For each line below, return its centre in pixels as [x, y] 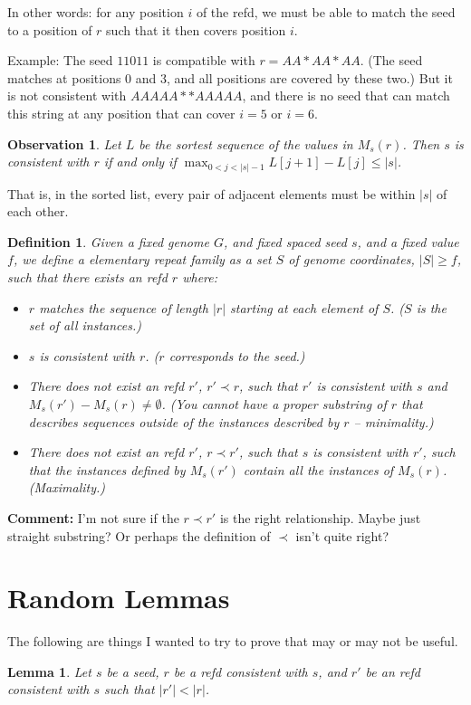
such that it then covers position [196, 29]
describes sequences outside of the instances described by [184, 421]
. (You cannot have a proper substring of [274, 404]
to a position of [50, 29]
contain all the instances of [318, 469]
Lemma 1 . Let [49, 671]
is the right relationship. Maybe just [320, 517]
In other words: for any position [96, 12]
